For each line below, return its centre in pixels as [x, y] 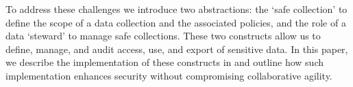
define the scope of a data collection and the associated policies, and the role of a [176, 22]
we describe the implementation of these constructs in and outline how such [165, 62]
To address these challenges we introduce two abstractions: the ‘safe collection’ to [176, 9]
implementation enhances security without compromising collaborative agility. [169, 75]
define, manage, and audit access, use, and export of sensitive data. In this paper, [177, 49]
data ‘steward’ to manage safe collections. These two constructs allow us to [163, 36]
